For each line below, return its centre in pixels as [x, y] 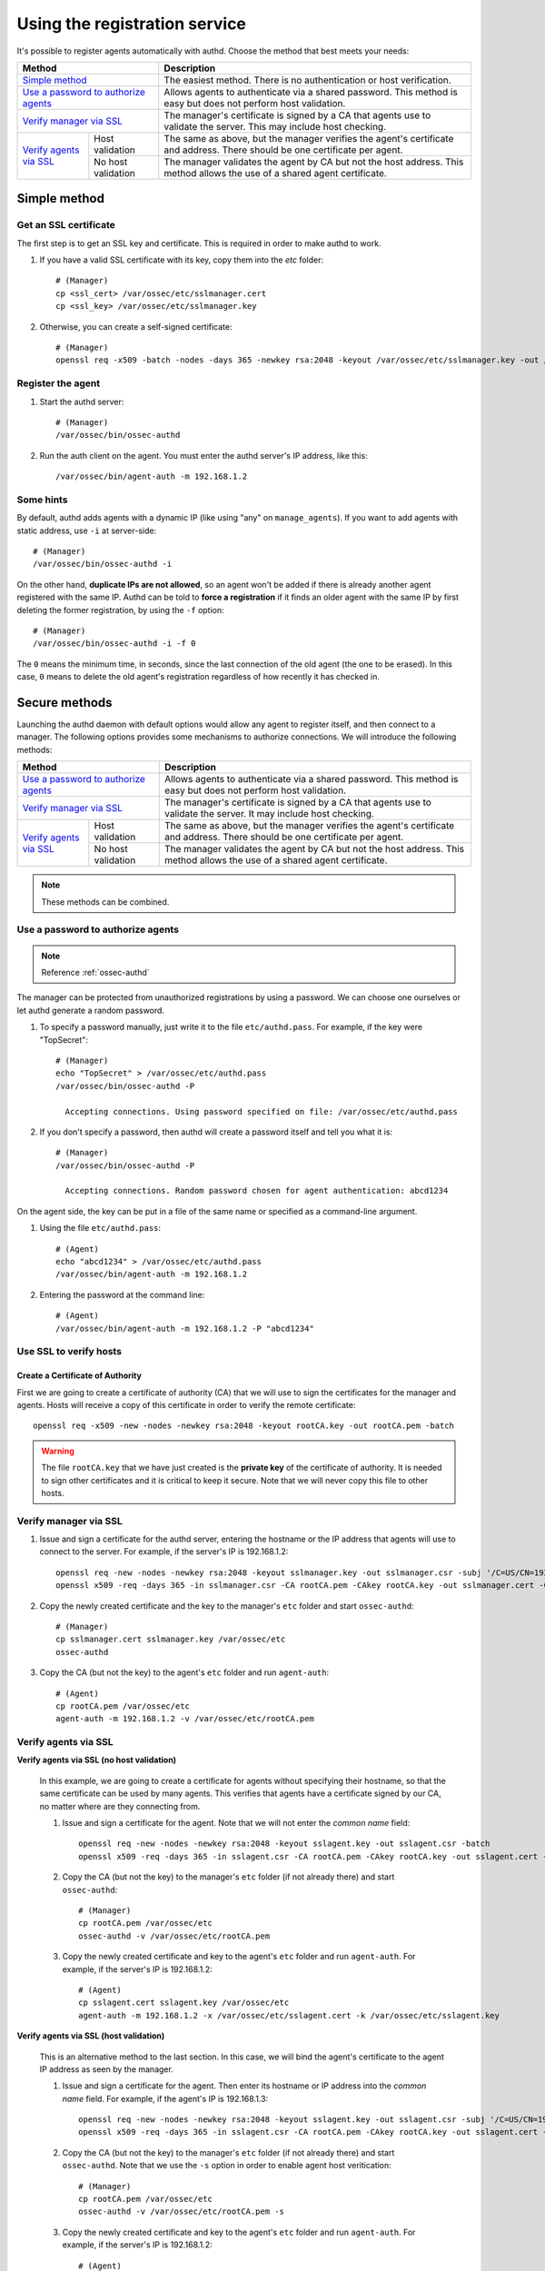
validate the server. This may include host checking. [275, 126]
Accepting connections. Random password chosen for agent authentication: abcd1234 [257, 1191]
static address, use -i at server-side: [87, 531]
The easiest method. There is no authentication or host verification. [307, 80]
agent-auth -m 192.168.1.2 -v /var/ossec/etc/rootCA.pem [185, 1719]
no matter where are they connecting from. [120, 1806]
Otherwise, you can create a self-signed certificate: [136, 326]
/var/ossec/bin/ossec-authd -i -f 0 [114, 644]
